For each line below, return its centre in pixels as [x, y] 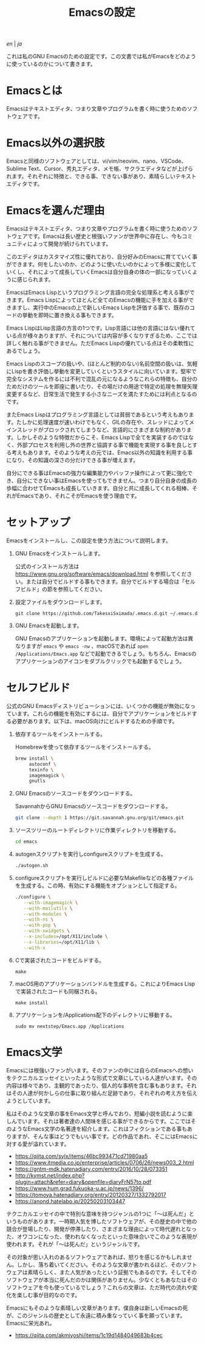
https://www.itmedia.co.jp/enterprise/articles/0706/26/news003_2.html [104, 1162]
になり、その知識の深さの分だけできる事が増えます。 [72, 460]
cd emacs [26, 842]
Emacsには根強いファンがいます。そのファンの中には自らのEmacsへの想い [100, 1070]
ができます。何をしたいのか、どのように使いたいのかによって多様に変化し [99, 264]
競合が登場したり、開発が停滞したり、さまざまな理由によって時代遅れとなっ [102, 1229]
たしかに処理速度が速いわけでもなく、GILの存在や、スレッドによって [103, 422]
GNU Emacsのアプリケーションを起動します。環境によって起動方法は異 [104, 638]
